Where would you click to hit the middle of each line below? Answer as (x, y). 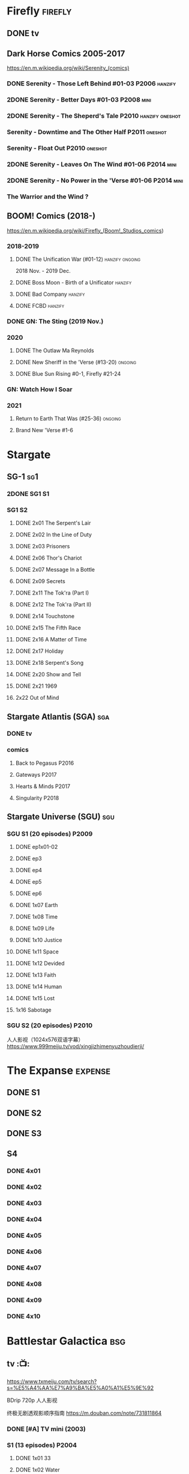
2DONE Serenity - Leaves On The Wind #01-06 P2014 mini (92, 164)
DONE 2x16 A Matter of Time (51, 640)
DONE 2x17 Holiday (39, 651)
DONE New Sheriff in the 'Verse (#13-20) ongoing (76, 362)
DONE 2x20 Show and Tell (48, 674)
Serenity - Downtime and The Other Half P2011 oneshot (87, 132)
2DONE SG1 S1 (28, 494)
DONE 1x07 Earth (37, 905)
